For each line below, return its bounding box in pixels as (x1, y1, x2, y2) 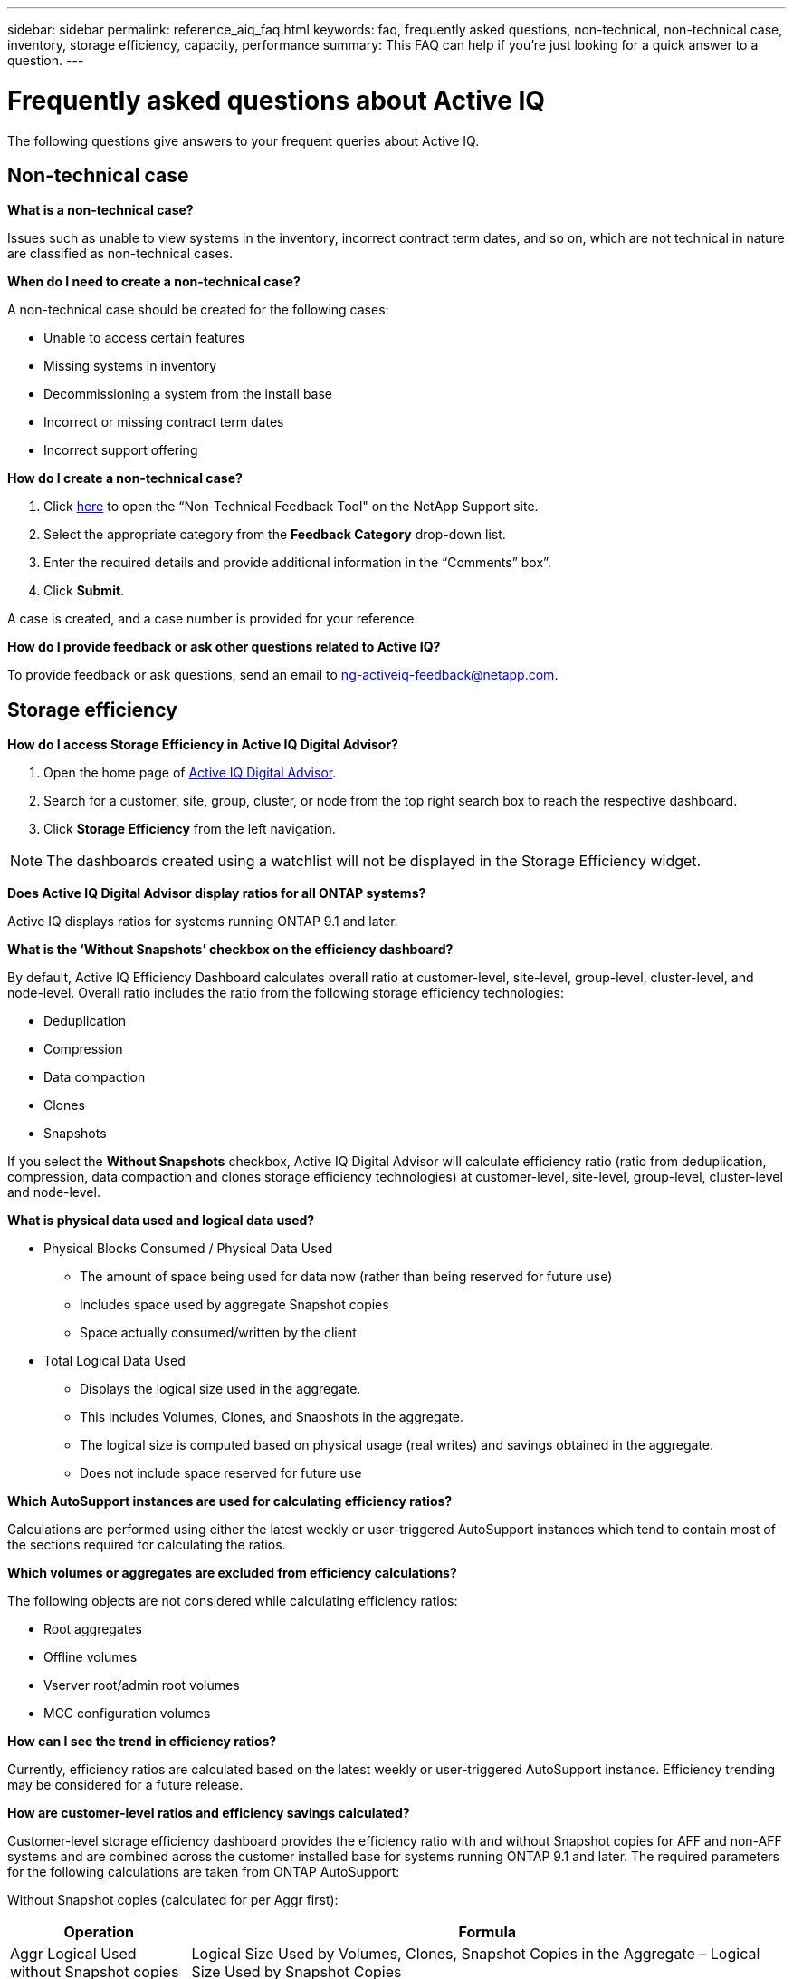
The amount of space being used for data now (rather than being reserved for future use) (80, 1269, 613, 1285)
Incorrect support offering (43, 442, 198, 459)
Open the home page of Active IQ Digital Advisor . (43, 765, 337, 781)
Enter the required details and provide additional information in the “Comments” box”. (43, 555, 551, 571)
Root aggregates (43, 1621, 142, 1637)
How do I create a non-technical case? (7, 470, 243, 487)
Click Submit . (43, 583, 125, 599)
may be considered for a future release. (7, 1777, 244, 1793)
